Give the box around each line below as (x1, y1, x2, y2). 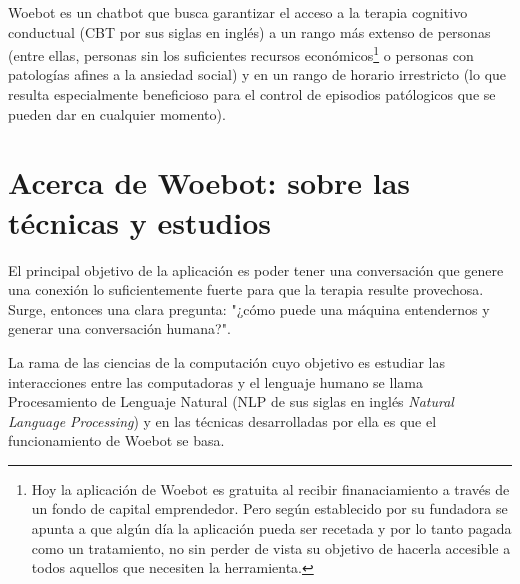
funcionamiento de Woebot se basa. (8, 430, 225, 451)
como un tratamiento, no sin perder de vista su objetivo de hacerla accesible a (31, 537, 511, 558)
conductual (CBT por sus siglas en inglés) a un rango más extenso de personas (8, 21, 491, 42)
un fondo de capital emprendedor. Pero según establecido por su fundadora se (31, 498, 508, 519)
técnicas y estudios (8, 201, 272, 242)
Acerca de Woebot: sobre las (8, 162, 410, 203)
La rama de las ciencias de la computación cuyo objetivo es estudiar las (8, 351, 445, 372)
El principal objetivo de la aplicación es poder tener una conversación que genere (8, 259, 504, 280)
